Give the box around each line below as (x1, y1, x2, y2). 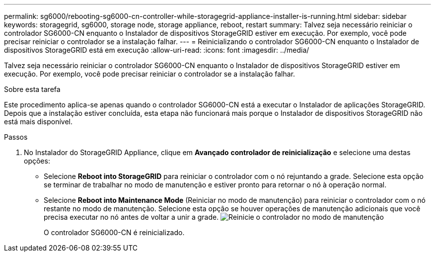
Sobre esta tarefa (4, 85, 61, 93)
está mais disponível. (4, 117, 73, 126)
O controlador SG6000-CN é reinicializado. (44, 228, 185, 237)
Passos (4, 133, 28, 141)
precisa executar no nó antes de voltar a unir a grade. (44, 213, 219, 221)
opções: (24, 157, 50, 165)
